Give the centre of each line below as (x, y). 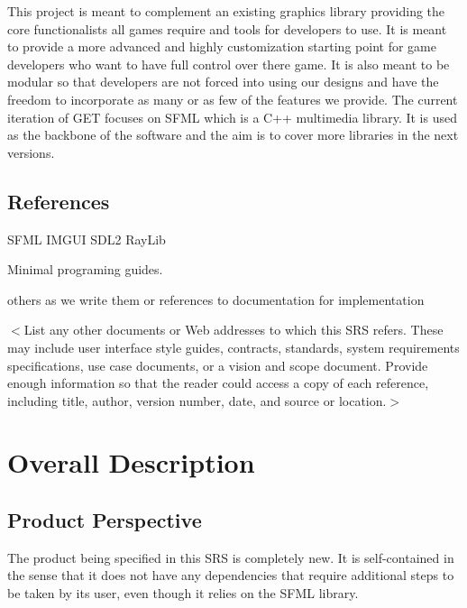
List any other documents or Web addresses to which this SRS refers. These (233, 330)
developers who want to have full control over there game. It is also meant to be (229, 64)
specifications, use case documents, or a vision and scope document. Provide (218, 365)
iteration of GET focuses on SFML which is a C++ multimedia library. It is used (232, 117)
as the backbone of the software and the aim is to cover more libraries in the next (233, 135)
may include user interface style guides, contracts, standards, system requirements (233, 347)
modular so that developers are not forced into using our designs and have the (223, 82)
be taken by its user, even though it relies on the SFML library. (183, 593)
